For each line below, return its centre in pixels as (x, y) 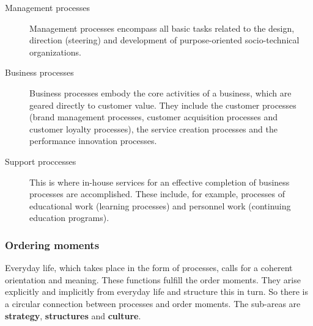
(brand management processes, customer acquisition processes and (153, 117)
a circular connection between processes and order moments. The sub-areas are (153, 303)
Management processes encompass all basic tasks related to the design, (162, 28)
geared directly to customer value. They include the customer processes (163, 105)
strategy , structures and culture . (73, 315)
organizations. (55, 52)
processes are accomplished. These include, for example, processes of (157, 194)
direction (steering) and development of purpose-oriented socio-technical (164, 40)
